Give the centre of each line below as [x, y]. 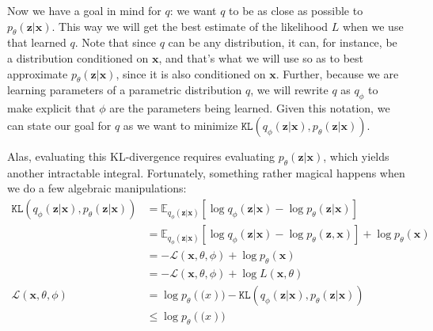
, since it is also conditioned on [191, 73]
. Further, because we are [337, 73]
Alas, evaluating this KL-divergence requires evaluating [141, 156]
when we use [373, 26]
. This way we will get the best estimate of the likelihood [190, 26]
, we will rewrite [289, 90]
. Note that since [115, 42]
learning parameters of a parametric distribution [125, 90]
